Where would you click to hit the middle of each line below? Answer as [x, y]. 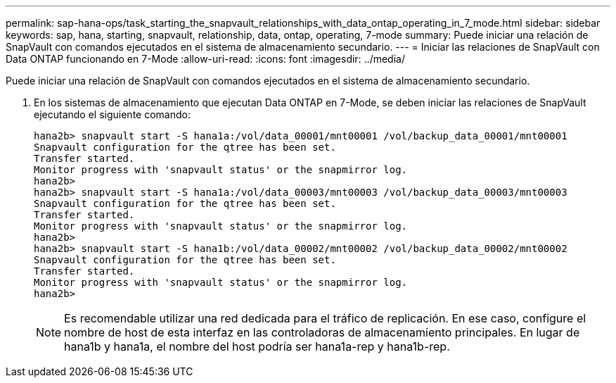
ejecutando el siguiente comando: [112, 114]
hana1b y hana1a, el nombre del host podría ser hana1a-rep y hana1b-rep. [257, 346]
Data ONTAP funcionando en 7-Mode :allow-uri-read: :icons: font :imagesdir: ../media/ [205, 59]
